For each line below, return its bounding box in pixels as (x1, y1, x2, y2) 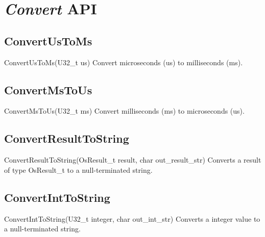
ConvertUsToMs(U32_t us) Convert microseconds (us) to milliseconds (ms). (4, 57, 243, 67)
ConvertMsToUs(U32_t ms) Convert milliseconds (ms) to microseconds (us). (4, 106, 245, 116)
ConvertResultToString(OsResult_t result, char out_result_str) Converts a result (4, 154, 261, 165)
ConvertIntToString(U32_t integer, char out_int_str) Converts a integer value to (4, 213, 260, 224)
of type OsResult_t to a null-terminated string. (4, 164, 153, 175)
